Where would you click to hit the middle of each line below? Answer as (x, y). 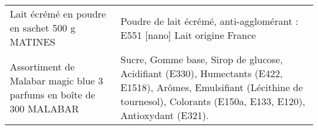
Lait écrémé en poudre (58, 14)
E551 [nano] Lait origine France (188, 35)
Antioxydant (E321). (165, 115)
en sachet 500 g (43, 28)
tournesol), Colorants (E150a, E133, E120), (213, 101)
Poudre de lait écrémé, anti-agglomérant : (209, 21)
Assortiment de (42, 66)
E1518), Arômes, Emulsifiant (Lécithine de (212, 87)
